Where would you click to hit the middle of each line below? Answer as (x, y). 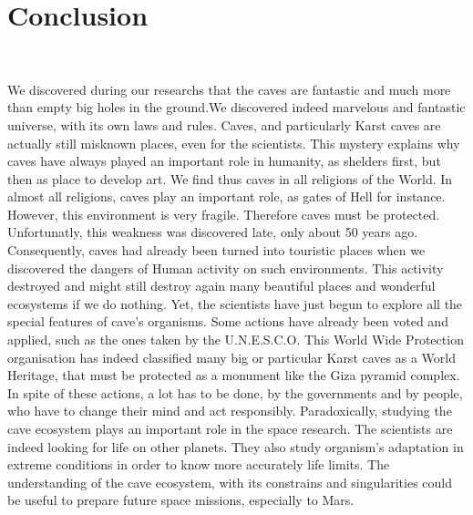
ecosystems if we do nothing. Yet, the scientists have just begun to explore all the (235, 303)
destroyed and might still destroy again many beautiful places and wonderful (221, 286)
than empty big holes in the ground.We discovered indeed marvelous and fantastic (236, 107)
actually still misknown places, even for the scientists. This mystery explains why (234, 143)
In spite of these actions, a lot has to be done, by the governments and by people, (235, 392)
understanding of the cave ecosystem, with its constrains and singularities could (230, 482)
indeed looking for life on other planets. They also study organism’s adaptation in (236, 446)
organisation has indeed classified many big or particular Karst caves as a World (231, 357)
